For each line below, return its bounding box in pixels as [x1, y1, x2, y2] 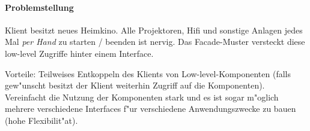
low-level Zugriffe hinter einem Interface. [5, 47, 154, 59]
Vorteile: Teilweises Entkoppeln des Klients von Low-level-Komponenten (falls [5, 67, 291, 80]
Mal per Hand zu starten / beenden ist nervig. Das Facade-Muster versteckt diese [5, 35, 305, 48]
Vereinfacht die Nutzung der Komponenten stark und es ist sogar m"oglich [5, 90, 279, 103]
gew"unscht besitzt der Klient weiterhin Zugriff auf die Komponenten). [5, 79, 265, 92]
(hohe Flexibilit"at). [5, 114, 78, 126]
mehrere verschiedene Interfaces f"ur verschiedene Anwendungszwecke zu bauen [5, 102, 296, 115]
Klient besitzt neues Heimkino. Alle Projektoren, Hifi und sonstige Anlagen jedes [5, 23, 303, 36]
